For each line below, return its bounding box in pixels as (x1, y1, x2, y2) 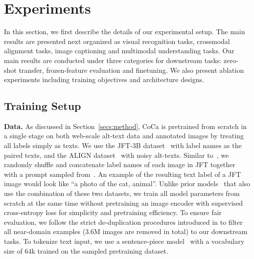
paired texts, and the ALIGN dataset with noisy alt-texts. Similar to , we (4, 150, 229, 160)
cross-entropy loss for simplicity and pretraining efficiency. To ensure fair (4, 207, 222, 217)
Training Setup (4, 98, 81, 113)
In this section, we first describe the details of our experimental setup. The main (4, 26, 245, 37)
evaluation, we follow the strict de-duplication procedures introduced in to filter (4, 216, 243, 227)
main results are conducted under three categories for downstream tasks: (4, 55, 222, 65)
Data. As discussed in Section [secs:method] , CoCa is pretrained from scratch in (4, 121, 247, 131)
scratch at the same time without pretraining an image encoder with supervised (4, 197, 243, 208)
